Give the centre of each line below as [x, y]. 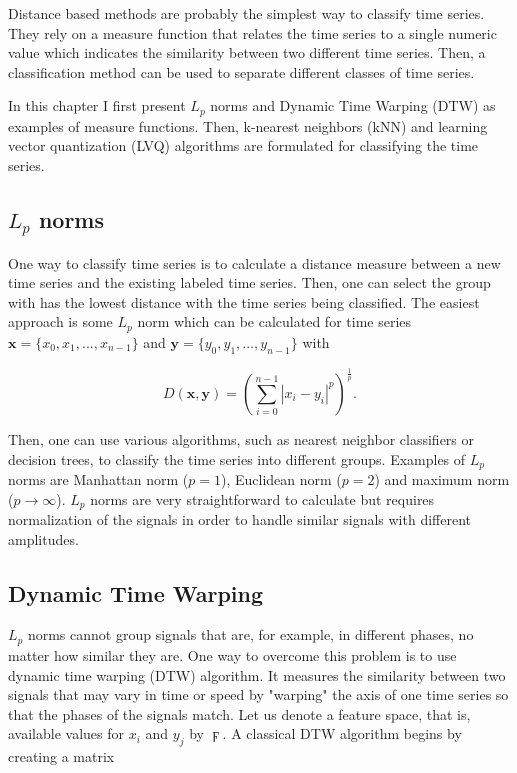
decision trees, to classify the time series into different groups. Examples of [237, 458]
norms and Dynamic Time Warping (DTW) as [353, 105]
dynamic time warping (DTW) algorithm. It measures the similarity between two [257, 674]
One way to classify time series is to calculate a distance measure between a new [254, 262]
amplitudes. [43, 538]
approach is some [60, 321]
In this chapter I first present [97, 105]
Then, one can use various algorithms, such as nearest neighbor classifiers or [241, 438]
